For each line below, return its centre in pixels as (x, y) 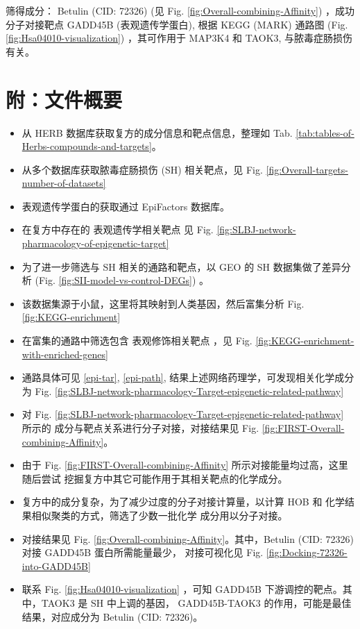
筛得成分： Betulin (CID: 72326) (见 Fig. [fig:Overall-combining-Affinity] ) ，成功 (180, 10)
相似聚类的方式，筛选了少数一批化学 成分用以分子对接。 (160, 515)
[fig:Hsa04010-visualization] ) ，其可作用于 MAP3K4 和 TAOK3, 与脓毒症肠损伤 (179, 38)
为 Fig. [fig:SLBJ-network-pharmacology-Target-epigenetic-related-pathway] (183, 391)
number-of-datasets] (64, 183)
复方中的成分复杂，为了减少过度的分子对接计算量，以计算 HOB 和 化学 (183, 502)
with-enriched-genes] (65, 354)
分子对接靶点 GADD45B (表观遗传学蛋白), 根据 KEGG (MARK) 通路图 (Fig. (177, 24)
